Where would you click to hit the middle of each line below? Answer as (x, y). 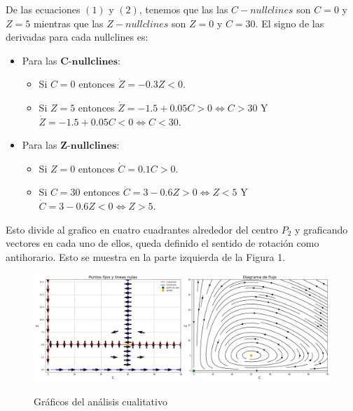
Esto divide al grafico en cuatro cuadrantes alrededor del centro (142, 229)
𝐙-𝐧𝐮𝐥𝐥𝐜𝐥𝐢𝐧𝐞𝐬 (89, 146)
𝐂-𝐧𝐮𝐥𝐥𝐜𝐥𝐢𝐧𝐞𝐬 (89, 61)
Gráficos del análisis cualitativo (101, 401)
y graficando (321, 229)
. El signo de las (290, 23)
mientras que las (68, 23)
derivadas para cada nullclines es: (77, 37)
